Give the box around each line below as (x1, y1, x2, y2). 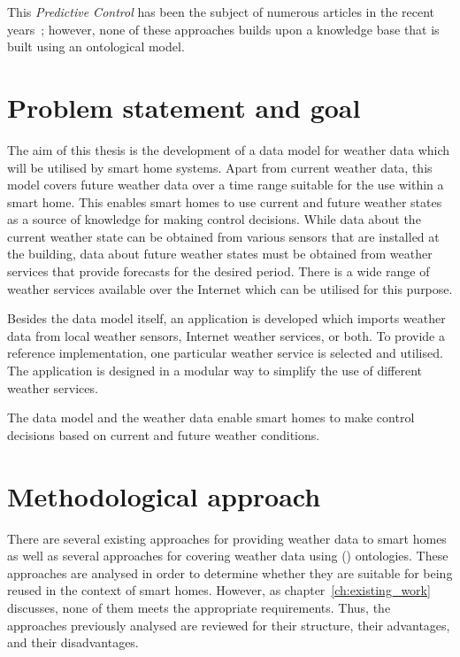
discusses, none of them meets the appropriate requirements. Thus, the (7, 598, 391, 616)
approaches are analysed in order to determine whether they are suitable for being (7, 563, 453, 582)
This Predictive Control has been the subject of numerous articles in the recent (7, 3, 435, 20)
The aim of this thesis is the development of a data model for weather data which (7, 140, 450, 158)
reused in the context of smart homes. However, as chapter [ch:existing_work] (7, 581, 431, 599)
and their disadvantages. (7, 633, 139, 652)
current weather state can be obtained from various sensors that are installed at (7, 227, 440, 245)
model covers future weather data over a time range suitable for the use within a (7, 175, 444, 194)
